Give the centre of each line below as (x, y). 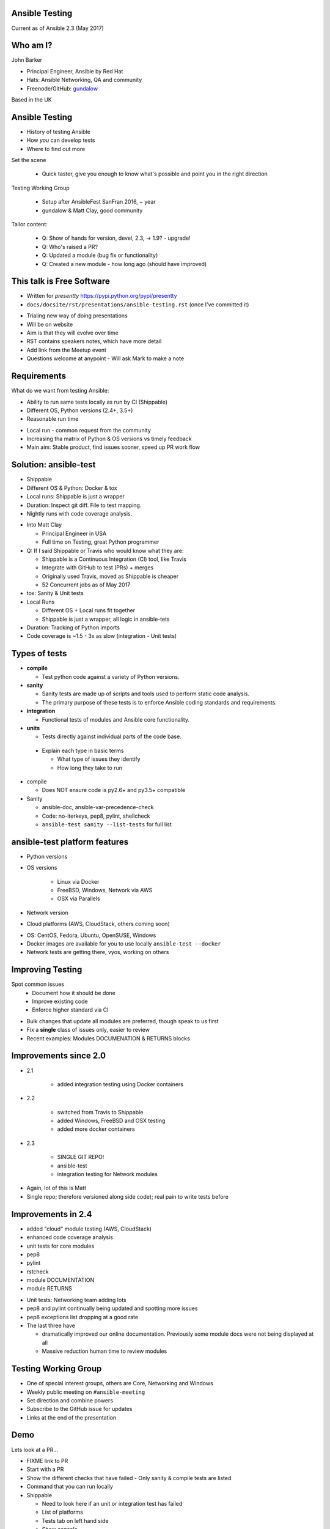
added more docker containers (96, 1129)
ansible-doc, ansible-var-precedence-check (98, 807)
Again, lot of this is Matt (57, 1188)
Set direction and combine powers (70, 1400)
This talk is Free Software (61, 281)
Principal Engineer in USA (74, 533)
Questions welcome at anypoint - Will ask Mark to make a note (105, 358)
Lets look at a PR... (35, 1449)
